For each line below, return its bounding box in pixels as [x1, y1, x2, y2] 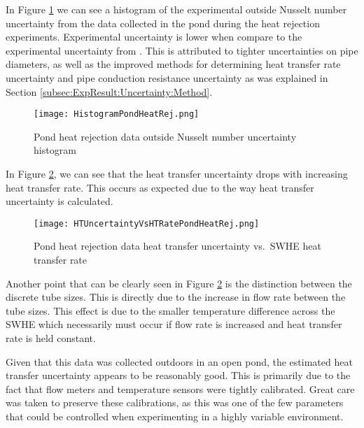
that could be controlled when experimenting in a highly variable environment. [6, 408, 344, 423]
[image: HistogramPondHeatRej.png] [34, 109, 199, 120]
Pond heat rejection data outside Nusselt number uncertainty [34, 129, 297, 143]
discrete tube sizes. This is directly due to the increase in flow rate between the [6, 290, 346, 304]
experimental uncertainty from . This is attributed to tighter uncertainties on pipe [6, 43, 358, 57]
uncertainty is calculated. [6, 194, 113, 208]
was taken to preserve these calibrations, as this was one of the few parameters [6, 395, 344, 410]
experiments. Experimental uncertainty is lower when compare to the [6, 29, 302, 44]
